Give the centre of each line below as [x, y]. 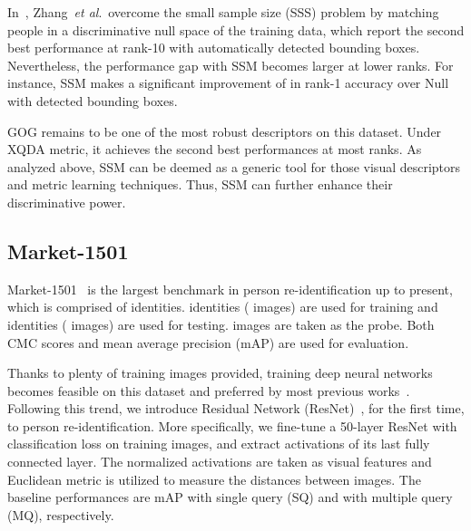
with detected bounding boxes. [93, 100]
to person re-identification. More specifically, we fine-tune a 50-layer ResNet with [232, 425]
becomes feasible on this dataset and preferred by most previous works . [209, 390]
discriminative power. [67, 202]
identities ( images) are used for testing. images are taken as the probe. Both [221, 324]
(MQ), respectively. [61, 514]
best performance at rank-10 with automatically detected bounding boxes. [214, 48]
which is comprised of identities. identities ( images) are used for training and [223, 307]
